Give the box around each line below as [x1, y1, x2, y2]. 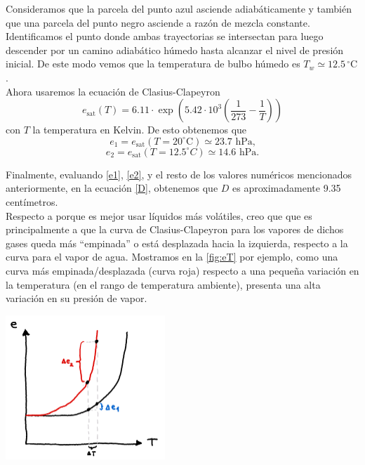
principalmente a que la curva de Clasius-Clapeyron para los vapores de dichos [6, 222, 344, 237]
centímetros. [6, 194, 58, 209]
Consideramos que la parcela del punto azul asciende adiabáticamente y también [6, 1, 352, 15]
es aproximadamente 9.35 [232, 181, 341, 195]
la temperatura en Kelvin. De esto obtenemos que [32, 122, 247, 137]
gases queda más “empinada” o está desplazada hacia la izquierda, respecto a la [6, 235, 348, 250]
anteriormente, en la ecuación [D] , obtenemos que [6, 181, 218, 195]
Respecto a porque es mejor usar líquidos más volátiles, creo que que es [6, 208, 312, 223]
